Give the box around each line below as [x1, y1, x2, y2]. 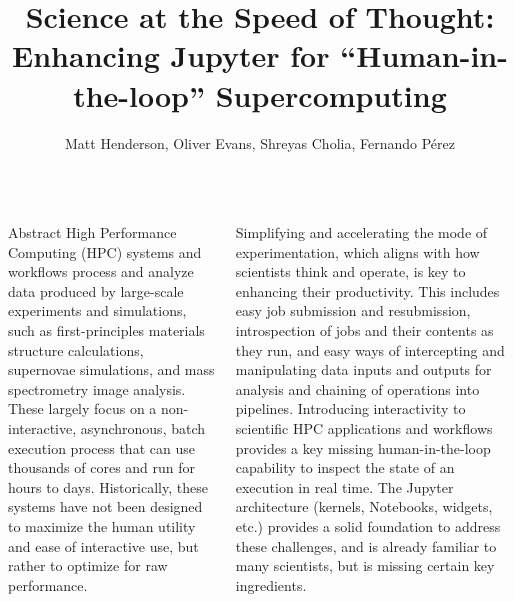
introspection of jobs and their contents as [235, 320, 494, 341]
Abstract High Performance [8, 222, 177, 243]
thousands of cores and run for [8, 457, 196, 478]
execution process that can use [8, 437, 195, 458]
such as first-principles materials [8, 320, 205, 341]
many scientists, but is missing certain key [235, 555, 495, 576]
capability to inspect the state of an [235, 457, 455, 478]
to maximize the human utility [8, 516, 196, 536]
